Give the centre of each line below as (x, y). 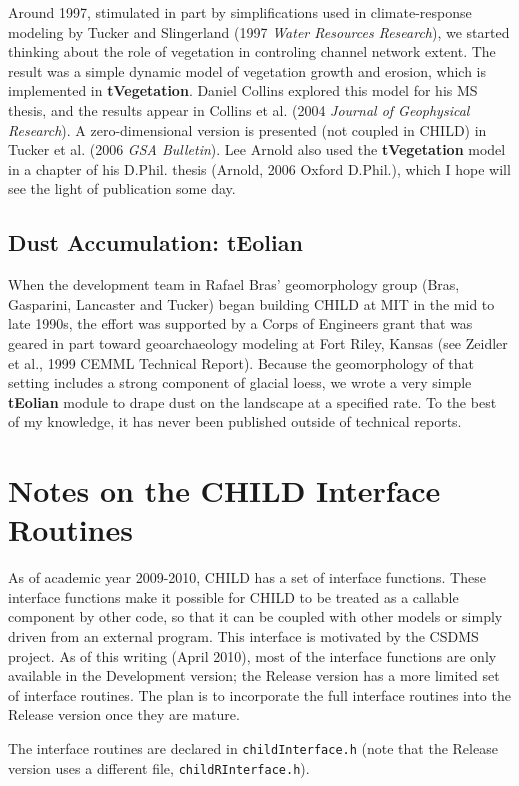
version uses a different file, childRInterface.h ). (159, 767)
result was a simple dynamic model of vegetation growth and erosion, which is (247, 70)
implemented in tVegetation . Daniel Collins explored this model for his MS (243, 90)
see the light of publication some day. (122, 188)
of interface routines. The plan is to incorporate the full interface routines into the (259, 694)
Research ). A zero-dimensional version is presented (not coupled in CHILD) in (247, 129)
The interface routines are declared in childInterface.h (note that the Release (253, 747)
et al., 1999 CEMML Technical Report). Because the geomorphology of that (241, 362)
